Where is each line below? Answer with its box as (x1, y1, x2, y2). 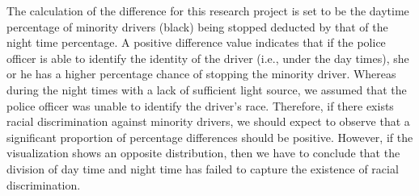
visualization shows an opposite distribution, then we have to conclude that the (6, 144, 400, 161)
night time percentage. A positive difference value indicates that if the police (6, 34, 386, 51)
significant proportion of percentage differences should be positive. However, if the (6, 128, 413, 145)
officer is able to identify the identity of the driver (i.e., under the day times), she (6, 49, 409, 66)
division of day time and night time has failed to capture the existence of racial (6, 160, 399, 177)
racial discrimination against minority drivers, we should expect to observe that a (6, 113, 410, 130)
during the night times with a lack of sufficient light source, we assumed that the (6, 81, 407, 98)
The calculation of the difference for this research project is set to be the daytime (6, 2, 409, 19)
